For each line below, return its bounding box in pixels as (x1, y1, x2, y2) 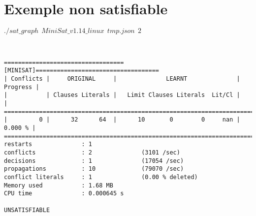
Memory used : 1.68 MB (4, 182, 113, 189)
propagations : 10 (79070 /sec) (4, 165, 184, 173)
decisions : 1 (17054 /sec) (4, 157, 184, 164)
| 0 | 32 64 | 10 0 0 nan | (4, 116, 240, 123)
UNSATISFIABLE (4, 206, 50, 214)
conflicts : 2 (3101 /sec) (4, 149, 180, 156)
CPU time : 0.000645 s (4, 190, 124, 197)
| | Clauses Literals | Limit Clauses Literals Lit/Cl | (4, 92, 240, 99)
